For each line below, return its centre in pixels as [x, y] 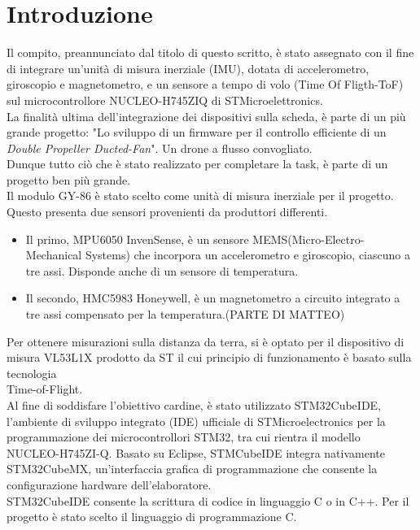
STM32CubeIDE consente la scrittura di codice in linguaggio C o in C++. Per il [208, 500]
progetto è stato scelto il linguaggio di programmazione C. [152, 517]
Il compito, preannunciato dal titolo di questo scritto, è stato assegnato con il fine [210, 52]
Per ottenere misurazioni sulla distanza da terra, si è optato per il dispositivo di [206, 341]
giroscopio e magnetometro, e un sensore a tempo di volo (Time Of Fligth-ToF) [205, 84]
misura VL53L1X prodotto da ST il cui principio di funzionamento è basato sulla [209, 357]
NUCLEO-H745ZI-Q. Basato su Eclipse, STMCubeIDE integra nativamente [196, 452]
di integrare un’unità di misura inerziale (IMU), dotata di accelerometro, [188, 68]
